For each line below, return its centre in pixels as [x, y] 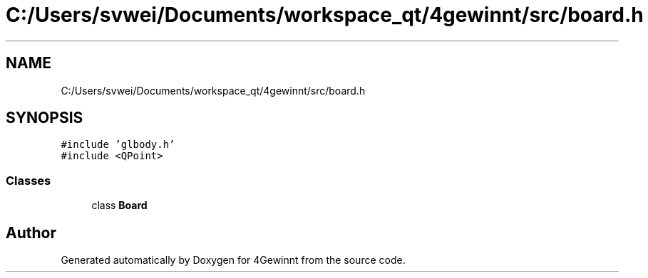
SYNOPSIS [45, 118]
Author [31, 232]
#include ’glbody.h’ [118, 145]
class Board [119, 205]
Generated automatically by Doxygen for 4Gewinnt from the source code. [233, 260]
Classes [29, 180]
